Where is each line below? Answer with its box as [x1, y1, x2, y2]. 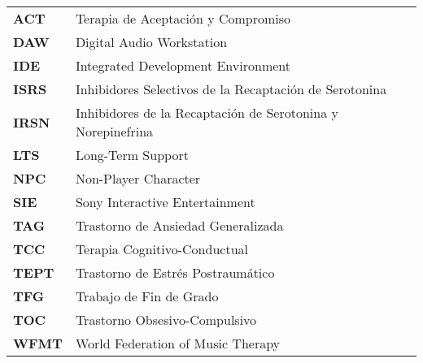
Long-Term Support [75, 145, 189, 164]
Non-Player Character [75, 169, 201, 188]
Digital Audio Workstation [75, 32, 228, 51]
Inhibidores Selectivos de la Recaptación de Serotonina [75, 80, 387, 98]
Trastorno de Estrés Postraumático [75, 263, 275, 282]
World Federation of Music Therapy [75, 334, 281, 352]
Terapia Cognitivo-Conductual [75, 240, 248, 258]
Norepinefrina [75, 122, 154, 140]
